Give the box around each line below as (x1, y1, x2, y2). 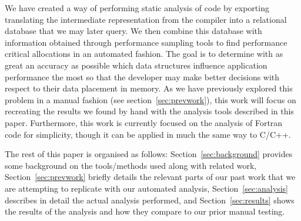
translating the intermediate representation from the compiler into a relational (5, 13, 287, 25)
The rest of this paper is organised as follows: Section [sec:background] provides (5, 148, 293, 160)
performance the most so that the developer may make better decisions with (5, 70, 280, 83)
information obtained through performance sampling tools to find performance (5, 36, 287, 48)
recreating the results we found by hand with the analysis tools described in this (5, 105, 294, 117)
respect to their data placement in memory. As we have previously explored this (5, 82, 293, 94)
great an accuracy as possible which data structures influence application (5, 59, 267, 71)
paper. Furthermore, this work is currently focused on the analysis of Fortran (5, 116, 283, 128)
